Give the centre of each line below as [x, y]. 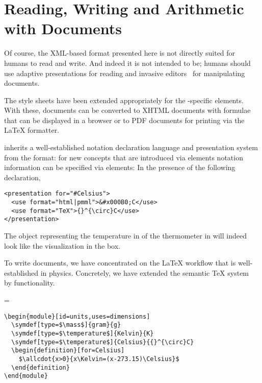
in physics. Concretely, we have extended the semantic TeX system [145, 272]
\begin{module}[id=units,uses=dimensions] [77, 316]
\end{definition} [41, 367]
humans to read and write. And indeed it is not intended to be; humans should [127, 63]
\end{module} [26, 376]
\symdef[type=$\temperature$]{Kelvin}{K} [83, 333]
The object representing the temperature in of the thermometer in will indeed [125, 236]
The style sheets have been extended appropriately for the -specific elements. [124, 100]
